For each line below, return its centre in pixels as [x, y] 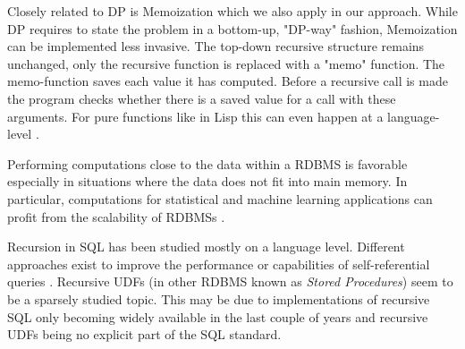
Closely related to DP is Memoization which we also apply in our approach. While [232, 11]
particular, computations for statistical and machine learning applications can [220, 198]
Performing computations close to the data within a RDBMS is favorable [207, 163]
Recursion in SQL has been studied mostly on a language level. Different [206, 247]
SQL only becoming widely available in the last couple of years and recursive [218, 316]
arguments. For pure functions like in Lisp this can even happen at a [195, 116]
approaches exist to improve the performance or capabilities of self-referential [219, 264]
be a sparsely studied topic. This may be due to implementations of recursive [219, 298]
